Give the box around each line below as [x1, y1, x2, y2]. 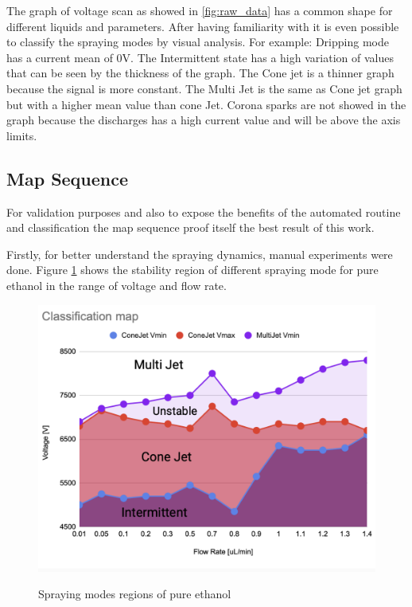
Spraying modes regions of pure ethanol [38, 585, 231, 602]
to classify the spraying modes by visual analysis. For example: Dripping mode [6, 33, 389, 50]
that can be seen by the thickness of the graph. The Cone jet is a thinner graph [6, 65, 395, 81]
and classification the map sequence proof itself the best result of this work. [6, 219, 375, 236]
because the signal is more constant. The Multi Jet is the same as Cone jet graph [6, 80, 402, 96]
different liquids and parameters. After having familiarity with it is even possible [6, 18, 399, 34]
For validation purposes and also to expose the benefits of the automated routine [6, 203, 401, 220]
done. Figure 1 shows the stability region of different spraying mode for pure [6, 261, 379, 278]
